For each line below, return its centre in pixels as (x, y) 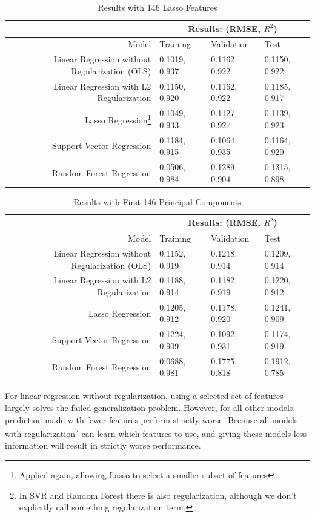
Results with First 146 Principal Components (157, 201)
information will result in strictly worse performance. (103, 445)
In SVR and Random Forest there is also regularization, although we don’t (158, 495)
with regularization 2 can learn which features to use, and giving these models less (156, 433)
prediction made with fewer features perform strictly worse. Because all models (151, 419)
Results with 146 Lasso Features (157, 7)
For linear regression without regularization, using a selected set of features (144, 396)
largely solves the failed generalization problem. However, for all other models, (150, 408)
